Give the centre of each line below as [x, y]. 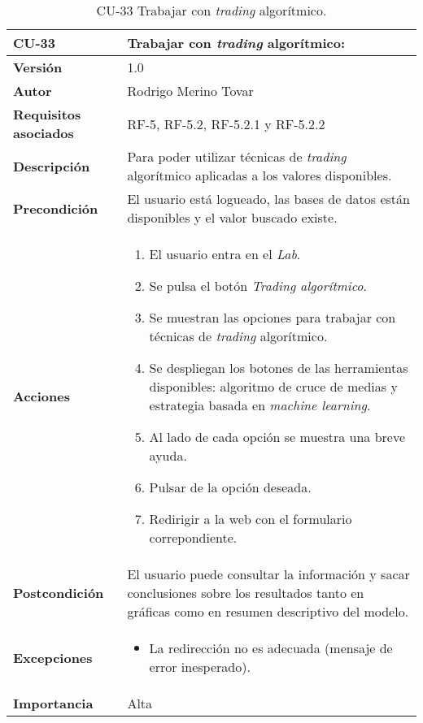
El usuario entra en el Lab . [225, 254]
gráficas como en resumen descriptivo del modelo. [268, 611]
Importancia [53, 703]
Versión [38, 67]
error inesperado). [200, 667]
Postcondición [59, 593]
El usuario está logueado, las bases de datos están [268, 199]
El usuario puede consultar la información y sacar [268, 574]
